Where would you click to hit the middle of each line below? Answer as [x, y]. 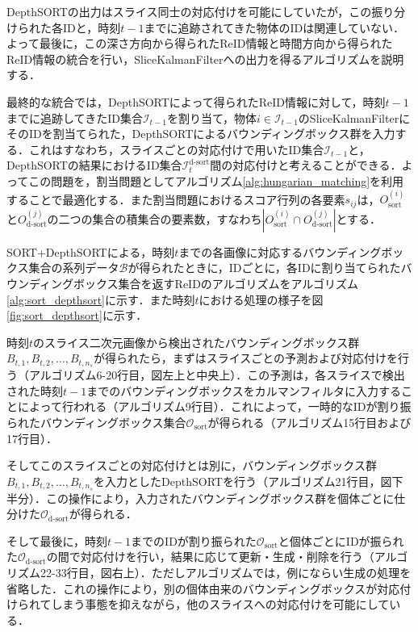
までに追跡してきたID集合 [75, 117]
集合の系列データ [74, 268]
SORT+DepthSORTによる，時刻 [91, 251]
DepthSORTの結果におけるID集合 [94, 165]
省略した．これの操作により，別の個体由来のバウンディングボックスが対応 [203, 588]
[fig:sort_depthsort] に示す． [77, 315]
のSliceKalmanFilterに [354, 117]
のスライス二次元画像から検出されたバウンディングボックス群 [196, 342]
